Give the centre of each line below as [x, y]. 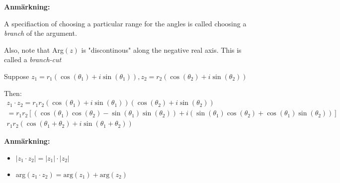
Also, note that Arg [34, 49]
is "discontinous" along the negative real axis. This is [161, 49]
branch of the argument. [41, 33]
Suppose [17, 76]
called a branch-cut [33, 59]
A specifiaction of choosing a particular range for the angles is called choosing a [125, 23]
